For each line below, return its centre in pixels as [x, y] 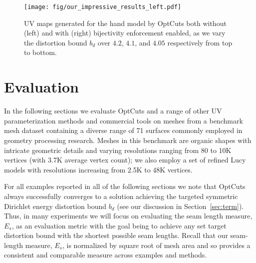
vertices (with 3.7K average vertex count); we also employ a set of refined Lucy [125, 160]
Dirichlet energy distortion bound [55, 206]
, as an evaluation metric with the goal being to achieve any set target [119, 225]
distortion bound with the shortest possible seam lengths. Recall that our [116, 235]
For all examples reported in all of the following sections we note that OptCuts [125, 186]
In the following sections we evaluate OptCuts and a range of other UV [113, 111]
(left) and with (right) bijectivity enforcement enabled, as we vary [125, 33]
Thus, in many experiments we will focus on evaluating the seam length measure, [128, 216]
